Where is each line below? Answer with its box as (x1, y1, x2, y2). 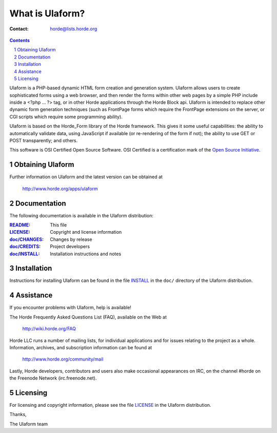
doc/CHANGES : (9, 236, 44, 242)
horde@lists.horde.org (50, 26, 97, 32)
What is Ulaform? (9, 8, 85, 19)
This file (50, 222, 67, 228)
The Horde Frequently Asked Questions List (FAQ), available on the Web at (9, 314, 167, 320)
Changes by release (50, 236, 92, 242)
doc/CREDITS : (9, 243, 41, 250)
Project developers (50, 243, 90, 250)
